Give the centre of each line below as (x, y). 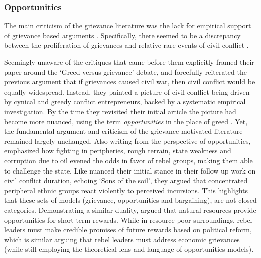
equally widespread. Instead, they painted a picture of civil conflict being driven (127, 91)
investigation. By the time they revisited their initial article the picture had (120, 111)
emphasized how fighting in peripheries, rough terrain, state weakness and (118, 151)
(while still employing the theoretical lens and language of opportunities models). (129, 249)
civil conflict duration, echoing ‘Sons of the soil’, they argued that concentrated (126, 180)
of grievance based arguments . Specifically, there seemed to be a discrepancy (122, 35)
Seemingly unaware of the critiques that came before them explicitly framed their (129, 62)
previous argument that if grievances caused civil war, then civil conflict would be (130, 82)
